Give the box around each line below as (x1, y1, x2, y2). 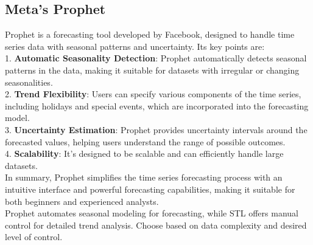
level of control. (5, 230, 63, 243)
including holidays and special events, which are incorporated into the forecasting (5, 99, 309, 112)
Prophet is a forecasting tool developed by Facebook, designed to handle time (5, 28, 295, 41)
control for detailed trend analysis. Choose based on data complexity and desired (5, 218, 307, 231)
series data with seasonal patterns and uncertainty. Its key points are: (5, 40, 265, 52)
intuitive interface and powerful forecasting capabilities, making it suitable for (5, 182, 295, 195)
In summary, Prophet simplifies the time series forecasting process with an (5, 171, 283, 184)
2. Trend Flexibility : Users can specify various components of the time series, (5, 88, 301, 100)
